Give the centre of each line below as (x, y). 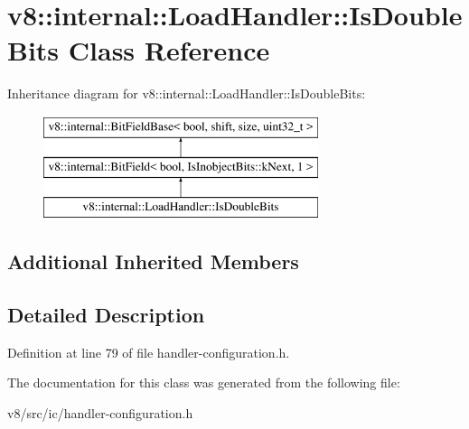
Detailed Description (106, 315)
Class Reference (169, 50)
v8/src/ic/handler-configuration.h (100, 413)
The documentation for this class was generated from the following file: (204, 382)
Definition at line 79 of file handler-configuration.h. (149, 352)
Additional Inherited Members (153, 261)
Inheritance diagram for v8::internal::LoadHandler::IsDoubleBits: (187, 93)
